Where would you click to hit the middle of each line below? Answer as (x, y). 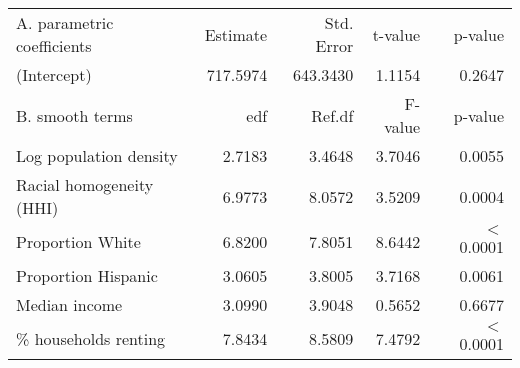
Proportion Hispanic (87, 275)
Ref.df (332, 115)
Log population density (97, 155)
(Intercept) (54, 74)
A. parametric (65, 22)
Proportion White (78, 241)
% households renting (91, 338)
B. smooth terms (74, 115)
